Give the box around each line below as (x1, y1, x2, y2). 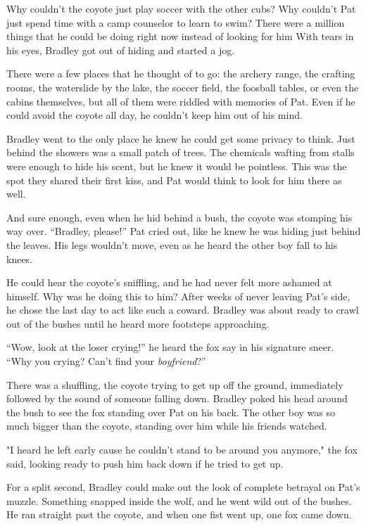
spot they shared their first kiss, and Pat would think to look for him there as (6, 172, 342, 187)
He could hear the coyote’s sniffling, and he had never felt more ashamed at (6, 275, 332, 290)
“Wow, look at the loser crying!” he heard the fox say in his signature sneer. (6, 340, 334, 354)
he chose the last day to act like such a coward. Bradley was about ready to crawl (6, 302, 359, 317)
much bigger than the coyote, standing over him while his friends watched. (6, 418, 327, 433)
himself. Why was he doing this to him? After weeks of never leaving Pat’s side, (6, 288, 351, 303)
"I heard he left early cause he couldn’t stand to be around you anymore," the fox (6, 442, 358, 457)
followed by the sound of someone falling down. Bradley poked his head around (6, 391, 348, 406)
